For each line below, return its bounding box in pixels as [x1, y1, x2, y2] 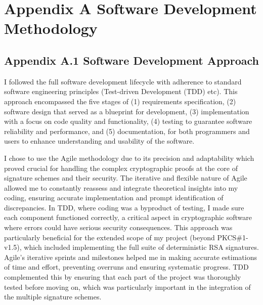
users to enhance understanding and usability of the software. [4, 136, 195, 146]
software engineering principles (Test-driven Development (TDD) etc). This [4, 86, 238, 97]
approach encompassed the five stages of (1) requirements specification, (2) [4, 96, 236, 106]
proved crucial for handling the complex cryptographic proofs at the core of [4, 162, 238, 173]
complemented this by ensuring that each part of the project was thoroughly [4, 272, 241, 282]
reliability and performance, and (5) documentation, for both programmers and [4, 125, 250, 136]
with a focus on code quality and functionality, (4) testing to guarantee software [4, 116, 252, 126]
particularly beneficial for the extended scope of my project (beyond [4, 232, 215, 242]
